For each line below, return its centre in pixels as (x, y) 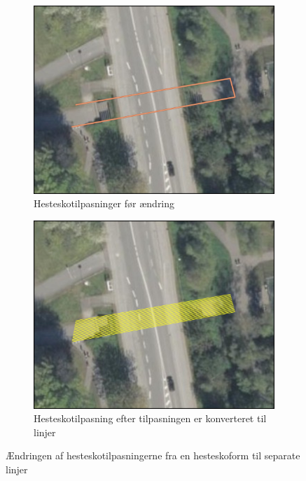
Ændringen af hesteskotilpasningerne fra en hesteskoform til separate (153, 455)
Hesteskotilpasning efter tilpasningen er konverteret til (150, 418)
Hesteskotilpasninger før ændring (104, 203)
